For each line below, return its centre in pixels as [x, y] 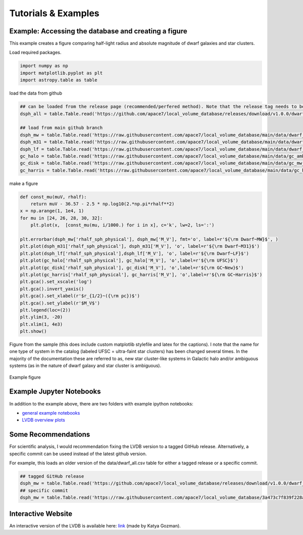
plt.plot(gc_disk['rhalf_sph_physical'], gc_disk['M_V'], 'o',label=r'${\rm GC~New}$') [132, 268]
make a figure [24, 183]
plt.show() [33, 331]
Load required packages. [35, 53]
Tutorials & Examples [54, 13]
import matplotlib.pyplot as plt [61, 73]
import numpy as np [44, 66]
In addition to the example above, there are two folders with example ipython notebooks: [102, 404]
